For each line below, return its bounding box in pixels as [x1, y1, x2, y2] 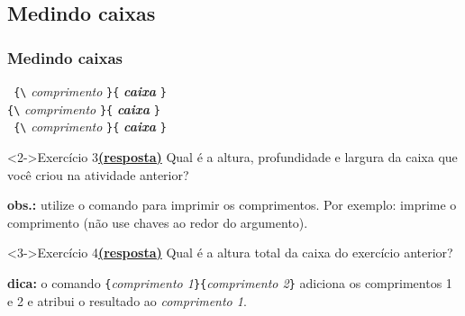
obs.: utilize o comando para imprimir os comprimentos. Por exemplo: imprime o [7, 195, 457, 214]
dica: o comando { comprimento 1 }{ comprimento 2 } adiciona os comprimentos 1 [7, 273, 452, 292]
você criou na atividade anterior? [7, 165, 189, 184]
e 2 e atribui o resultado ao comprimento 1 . [7, 291, 247, 310]
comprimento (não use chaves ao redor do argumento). [7, 212, 308, 231]
